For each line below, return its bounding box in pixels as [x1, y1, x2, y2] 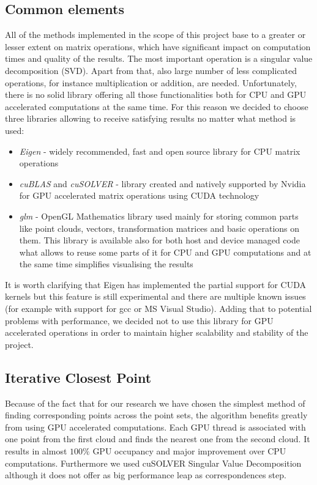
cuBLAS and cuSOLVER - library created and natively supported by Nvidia [19, 177, 306, 190]
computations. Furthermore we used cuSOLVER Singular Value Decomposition [5, 456, 302, 469]
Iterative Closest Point [5, 368, 152, 387]
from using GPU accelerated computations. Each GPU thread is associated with [5, 420, 306, 433]
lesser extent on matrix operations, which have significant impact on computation [5, 40, 311, 53]
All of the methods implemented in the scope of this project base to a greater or [5, 28, 306, 41]
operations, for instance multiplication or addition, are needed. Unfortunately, [5, 76, 297, 89]
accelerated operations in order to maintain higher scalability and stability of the [5, 326, 308, 339]
